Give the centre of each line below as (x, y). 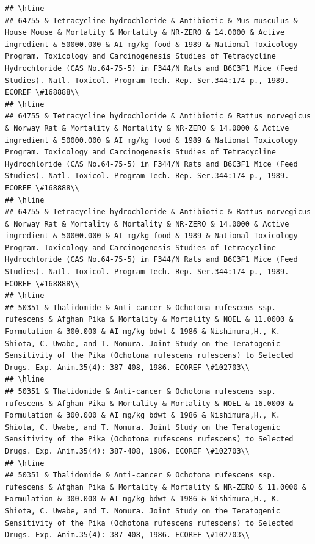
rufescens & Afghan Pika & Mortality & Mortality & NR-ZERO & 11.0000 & (156, 487)
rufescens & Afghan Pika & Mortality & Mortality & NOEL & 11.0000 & (149, 320)
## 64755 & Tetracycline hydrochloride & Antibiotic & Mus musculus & (151, 20)
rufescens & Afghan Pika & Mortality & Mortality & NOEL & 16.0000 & (149, 403)
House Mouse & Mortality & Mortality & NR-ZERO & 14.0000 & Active (145, 33)
